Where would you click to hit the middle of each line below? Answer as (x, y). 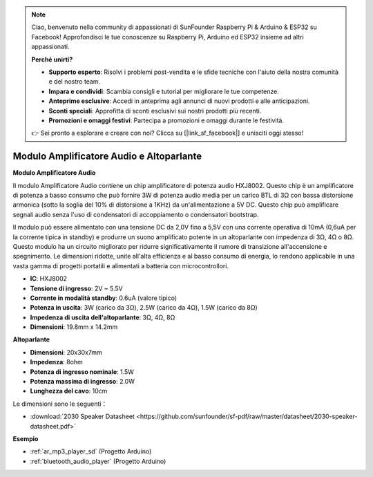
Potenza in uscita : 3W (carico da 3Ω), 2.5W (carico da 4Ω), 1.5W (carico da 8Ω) (144, 308)
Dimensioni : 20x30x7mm (66, 352)
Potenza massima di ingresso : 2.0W (82, 382)
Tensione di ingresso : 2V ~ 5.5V (77, 288)
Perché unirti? (52, 59)
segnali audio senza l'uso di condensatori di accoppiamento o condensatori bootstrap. (136, 214)
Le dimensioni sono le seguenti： (60, 404)
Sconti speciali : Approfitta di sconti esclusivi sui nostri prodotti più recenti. (155, 111)
